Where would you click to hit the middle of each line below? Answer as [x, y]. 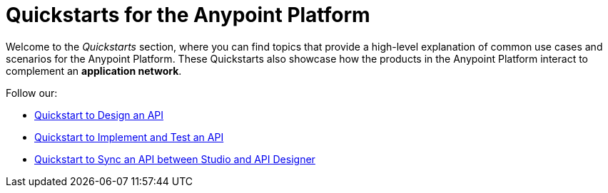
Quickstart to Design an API [99, 115]
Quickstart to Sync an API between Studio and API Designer [175, 159]
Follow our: [32, 93]
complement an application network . [94, 71]
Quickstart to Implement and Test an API [129, 137]
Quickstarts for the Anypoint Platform [188, 15]
